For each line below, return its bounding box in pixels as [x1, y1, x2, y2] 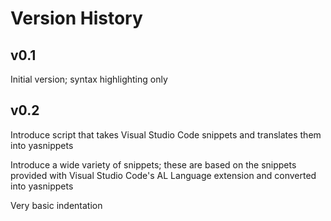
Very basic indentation [10, 199, 103, 211]
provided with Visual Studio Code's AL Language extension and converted [10, 169, 317, 181]
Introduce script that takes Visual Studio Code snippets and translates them [10, 128, 322, 141]
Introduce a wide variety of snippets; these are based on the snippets [10, 158, 297, 171]
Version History [10, 7, 143, 30]
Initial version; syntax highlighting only [10, 73, 168, 85]
